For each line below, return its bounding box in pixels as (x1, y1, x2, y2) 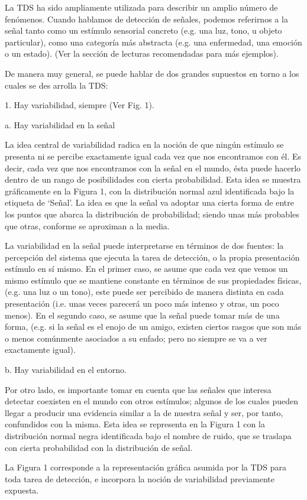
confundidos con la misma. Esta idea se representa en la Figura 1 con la (5, 418, 265, 430)
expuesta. (5, 484, 39, 496)
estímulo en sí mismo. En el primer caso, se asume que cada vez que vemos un (5, 262, 288, 275)
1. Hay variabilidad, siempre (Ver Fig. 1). (5, 99, 154, 111)
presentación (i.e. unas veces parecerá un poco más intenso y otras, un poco (5, 297, 279, 310)
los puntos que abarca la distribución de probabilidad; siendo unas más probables (5, 207, 299, 220)
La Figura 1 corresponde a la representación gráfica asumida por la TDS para (5, 461, 286, 473)
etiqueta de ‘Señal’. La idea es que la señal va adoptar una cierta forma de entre (5, 196, 294, 209)
